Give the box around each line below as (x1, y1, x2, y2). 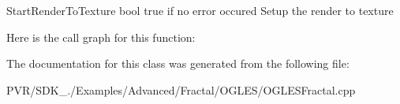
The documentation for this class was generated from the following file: (6, 55, 350, 72)
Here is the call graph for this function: (6, 28, 196, 45)
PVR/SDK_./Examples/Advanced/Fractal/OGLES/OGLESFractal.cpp (6, 81, 356, 98)
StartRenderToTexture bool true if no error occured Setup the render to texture (6, 2, 394, 18)
